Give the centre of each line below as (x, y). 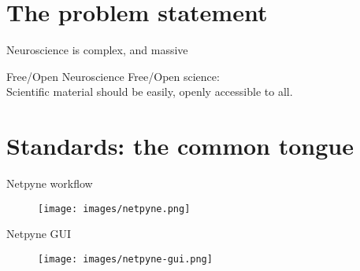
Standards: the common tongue (180, 146)
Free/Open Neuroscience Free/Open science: (113, 76)
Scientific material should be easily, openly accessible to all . (150, 92)
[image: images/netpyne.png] (114, 209)
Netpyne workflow (50, 183)
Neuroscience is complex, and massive (97, 50)
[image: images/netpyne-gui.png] (125, 259)
